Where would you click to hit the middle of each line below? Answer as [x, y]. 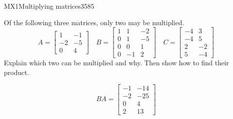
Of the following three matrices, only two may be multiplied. [94, 22]
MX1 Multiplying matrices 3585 [49, 6]
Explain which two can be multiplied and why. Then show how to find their [116, 63]
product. [17, 72]
